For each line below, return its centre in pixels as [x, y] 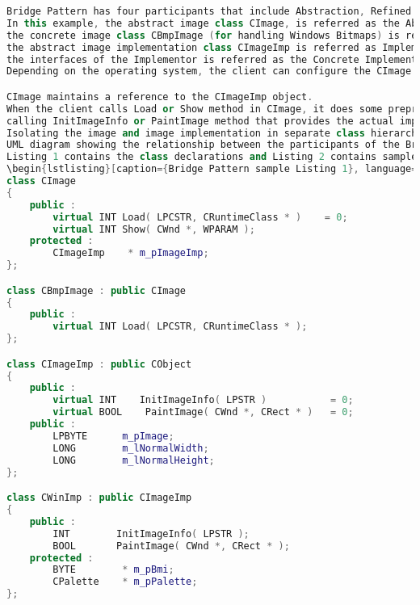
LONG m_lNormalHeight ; [134, 460]
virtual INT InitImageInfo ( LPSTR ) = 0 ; [203, 400]
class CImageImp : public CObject [99, 364]
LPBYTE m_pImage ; [113, 436]
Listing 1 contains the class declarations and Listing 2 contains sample [212, 157]
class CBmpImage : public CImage [96, 290]
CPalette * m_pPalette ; [125, 582]
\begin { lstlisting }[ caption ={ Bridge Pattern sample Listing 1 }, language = [212, 169]
